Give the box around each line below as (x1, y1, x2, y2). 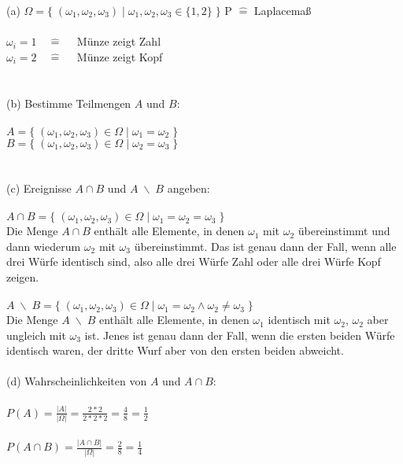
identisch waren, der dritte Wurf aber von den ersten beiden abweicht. (6, 342, 344, 359)
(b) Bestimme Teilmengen (6, 94, 131, 111)
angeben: (167, 179, 210, 196)
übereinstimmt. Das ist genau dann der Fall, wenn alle (134, 238, 397, 254)
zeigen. (6, 268, 39, 285)
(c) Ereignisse (6, 179, 72, 196)
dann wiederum (6, 238, 81, 254)
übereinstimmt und (298, 223, 390, 239)
